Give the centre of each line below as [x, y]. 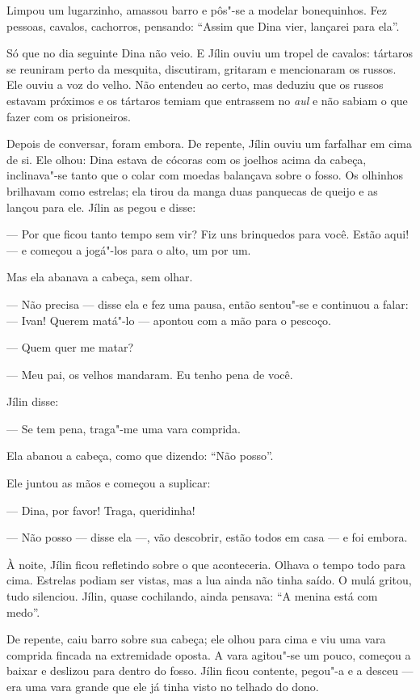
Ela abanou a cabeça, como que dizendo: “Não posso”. [140, 455]
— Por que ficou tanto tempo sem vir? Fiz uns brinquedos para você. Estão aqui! [208, 234]
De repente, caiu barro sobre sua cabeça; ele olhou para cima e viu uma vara [196, 639]
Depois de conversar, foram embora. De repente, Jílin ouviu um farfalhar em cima [209, 143]
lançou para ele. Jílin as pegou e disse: [101, 207]
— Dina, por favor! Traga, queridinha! [101, 510]
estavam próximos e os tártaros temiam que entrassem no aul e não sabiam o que [207, 100]
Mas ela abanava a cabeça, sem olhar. [100, 277]
